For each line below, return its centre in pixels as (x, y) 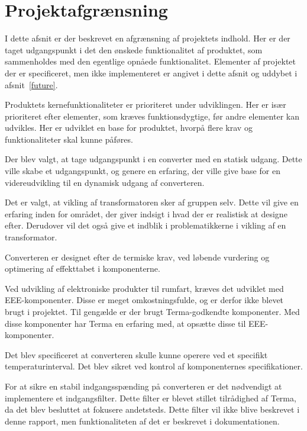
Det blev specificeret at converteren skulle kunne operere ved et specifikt (136, 354)
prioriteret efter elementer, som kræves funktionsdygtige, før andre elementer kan (152, 116)
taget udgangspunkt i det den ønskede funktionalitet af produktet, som (134, 49)
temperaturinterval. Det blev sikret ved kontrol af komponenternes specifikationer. (154, 366)
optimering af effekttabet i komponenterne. (83, 268)
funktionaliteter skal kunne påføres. (69, 139)
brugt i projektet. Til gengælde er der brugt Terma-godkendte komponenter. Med (152, 311)
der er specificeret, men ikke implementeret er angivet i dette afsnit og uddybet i (151, 73)
